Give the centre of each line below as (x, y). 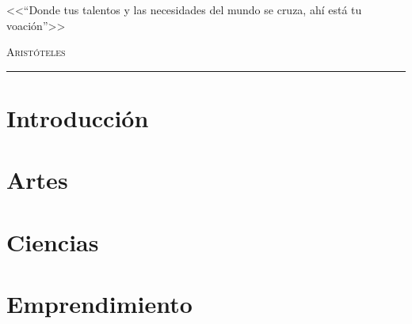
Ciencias (53, 241)
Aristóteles (36, 52)
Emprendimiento (99, 304)
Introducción (78, 117)
